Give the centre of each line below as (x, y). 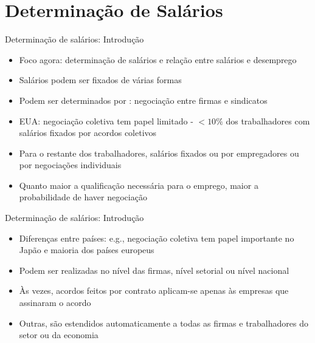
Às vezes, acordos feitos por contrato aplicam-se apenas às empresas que (154, 290)
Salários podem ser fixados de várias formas (100, 80)
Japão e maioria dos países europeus (87, 250)
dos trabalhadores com (268, 121)
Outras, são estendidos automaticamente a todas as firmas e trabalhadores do (164, 323)
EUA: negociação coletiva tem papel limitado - (106, 121)
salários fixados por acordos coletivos (88, 133)
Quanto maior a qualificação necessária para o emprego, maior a (139, 185)
